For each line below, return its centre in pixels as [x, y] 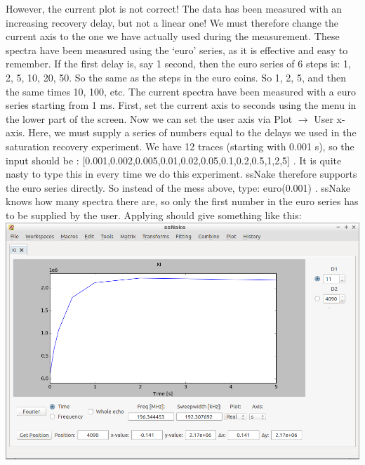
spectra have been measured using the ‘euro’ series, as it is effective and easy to [177, 50]
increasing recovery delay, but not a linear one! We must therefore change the [172, 22]
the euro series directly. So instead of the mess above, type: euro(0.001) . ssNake [178, 187]
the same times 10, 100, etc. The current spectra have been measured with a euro [181, 91]
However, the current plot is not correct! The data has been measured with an [174, 8]
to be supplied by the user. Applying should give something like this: [154, 215]
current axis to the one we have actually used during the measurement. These [173, 36]
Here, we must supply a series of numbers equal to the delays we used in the [192, 132]
